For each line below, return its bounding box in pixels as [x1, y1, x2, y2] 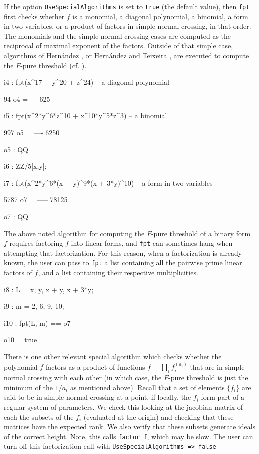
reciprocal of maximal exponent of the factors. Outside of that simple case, [4, 40, 233, 51]
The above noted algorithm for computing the [4, 228, 145, 238]
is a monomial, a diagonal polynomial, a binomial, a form [72, 11, 248, 21]
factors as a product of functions [45, 361, 145, 372]
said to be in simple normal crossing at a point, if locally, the [4, 392, 191, 402]
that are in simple [190, 361, 245, 372]
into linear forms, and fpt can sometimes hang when [71, 238, 233, 248]
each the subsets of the [4, 411, 74, 422]
